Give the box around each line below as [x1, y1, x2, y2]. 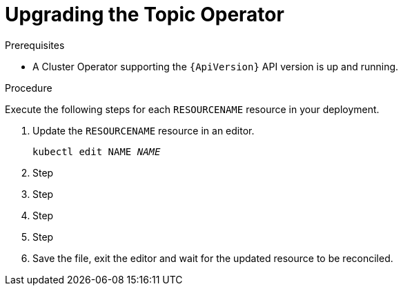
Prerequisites [5, 39, 65, 51]
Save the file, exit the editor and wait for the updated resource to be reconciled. [32, 252, 393, 264]
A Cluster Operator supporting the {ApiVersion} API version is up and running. [32, 60, 399, 72]
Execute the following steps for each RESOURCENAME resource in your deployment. [5, 103, 380, 115]
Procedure [5, 81, 52, 94]
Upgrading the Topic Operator [5, 3, 284, 26]
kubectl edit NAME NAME [32, 145, 161, 157]
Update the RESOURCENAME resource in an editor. [32, 124, 255, 137]
